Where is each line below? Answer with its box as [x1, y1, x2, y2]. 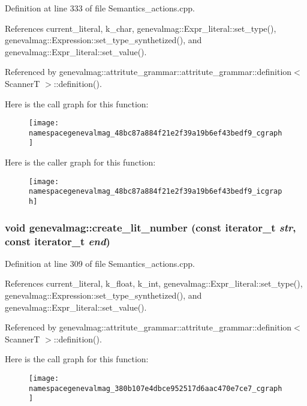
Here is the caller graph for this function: [5, 156, 156, 169]
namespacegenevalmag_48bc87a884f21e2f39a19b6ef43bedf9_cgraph [29, 128, 282, 137]
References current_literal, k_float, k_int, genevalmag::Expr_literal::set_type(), [5, 277, 303, 290]
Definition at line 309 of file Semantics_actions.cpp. [5, 257, 195, 269]
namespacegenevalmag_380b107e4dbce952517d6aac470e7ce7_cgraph [29, 384, 282, 393]
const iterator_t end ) [5, 233, 110, 248]
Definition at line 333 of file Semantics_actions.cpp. [5, 2, 195, 14]
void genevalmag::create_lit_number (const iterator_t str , [5, 219, 296, 234]
